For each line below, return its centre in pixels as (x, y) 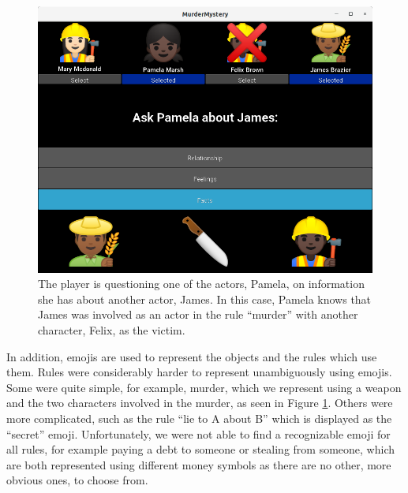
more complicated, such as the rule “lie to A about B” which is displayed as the (199, 418)
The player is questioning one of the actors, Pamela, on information (201, 284)
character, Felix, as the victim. (112, 329)
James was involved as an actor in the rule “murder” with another (198, 314)
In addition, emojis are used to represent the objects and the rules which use (192, 356)
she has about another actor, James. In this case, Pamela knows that (205, 299)
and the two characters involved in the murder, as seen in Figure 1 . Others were (200, 403)
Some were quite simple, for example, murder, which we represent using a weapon (204, 387)
